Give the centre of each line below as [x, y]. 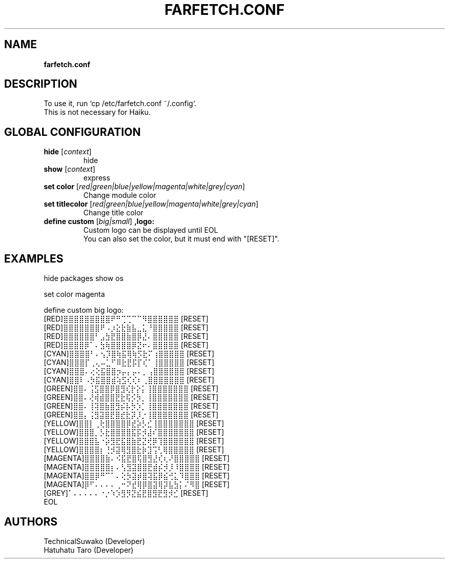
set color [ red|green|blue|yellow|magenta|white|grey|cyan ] [144, 187]
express [97, 178]
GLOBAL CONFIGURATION [73, 132]
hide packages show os [84, 278]
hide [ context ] [68, 152]
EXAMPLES [34, 258]
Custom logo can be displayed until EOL [151, 230]
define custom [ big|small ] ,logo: [99, 222]
